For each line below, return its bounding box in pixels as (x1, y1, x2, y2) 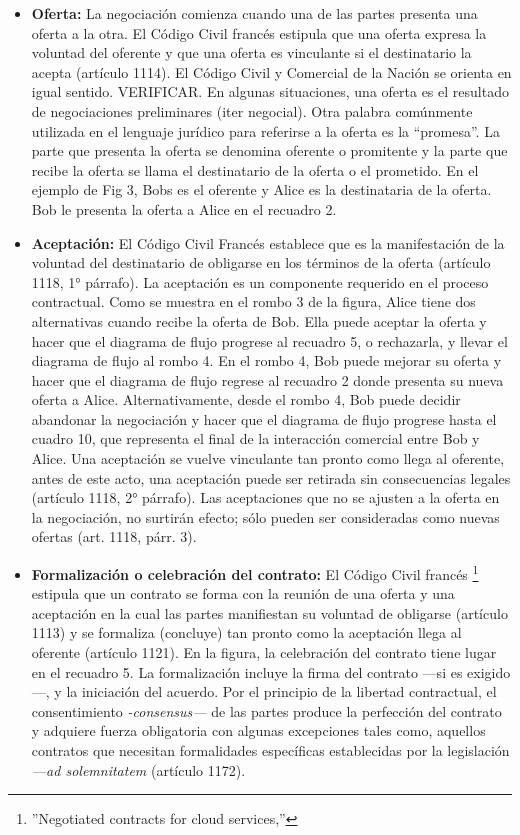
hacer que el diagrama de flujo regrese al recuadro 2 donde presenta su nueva (31, 369, 504, 390)
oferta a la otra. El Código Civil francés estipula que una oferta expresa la (31, 22, 487, 43)
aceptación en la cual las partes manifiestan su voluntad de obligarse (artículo (31, 602, 508, 623)
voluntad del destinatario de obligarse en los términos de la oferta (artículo (31, 252, 491, 273)
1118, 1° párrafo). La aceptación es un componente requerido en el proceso (31, 271, 489, 292)
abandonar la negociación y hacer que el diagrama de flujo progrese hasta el (31, 408, 497, 429)
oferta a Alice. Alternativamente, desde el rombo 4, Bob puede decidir (31, 389, 461, 410)
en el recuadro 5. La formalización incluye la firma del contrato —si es (31, 661, 463, 682)
